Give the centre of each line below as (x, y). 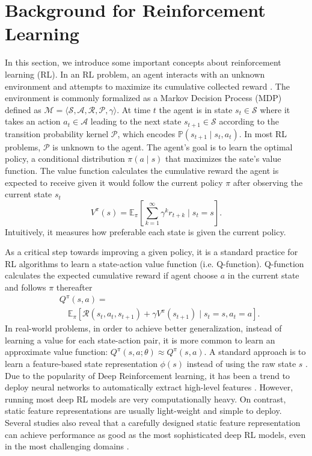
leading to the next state (136, 121)
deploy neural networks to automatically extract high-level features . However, (149, 387)
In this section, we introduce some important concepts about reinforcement (143, 62)
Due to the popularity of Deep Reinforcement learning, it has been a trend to (148, 375)
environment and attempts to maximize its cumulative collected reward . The (147, 86)
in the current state (263, 275)
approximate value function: (57, 352)
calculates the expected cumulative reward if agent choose (112, 275)
